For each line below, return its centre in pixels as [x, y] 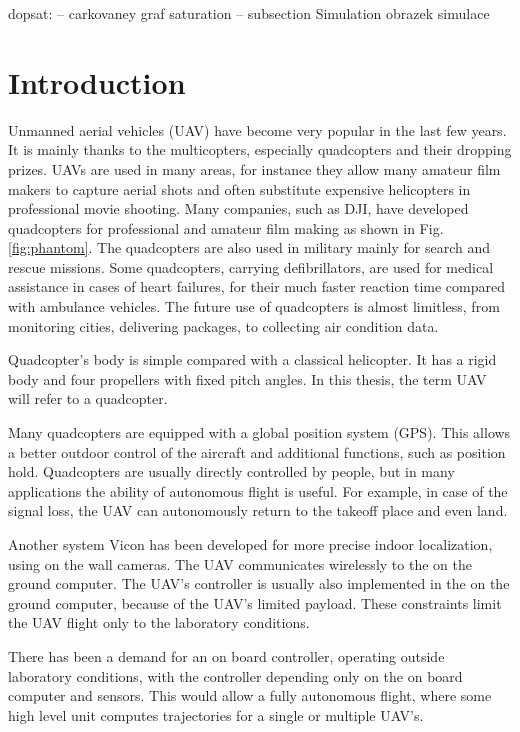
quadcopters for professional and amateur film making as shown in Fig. [226, 227]
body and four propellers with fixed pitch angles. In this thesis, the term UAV [247, 378]
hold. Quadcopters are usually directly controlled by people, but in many [231, 471]
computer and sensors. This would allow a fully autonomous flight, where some [250, 695]
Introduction [97, 81]
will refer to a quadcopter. [88, 398]
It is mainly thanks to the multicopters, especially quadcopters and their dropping [260, 149]
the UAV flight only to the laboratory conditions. [159, 622]
